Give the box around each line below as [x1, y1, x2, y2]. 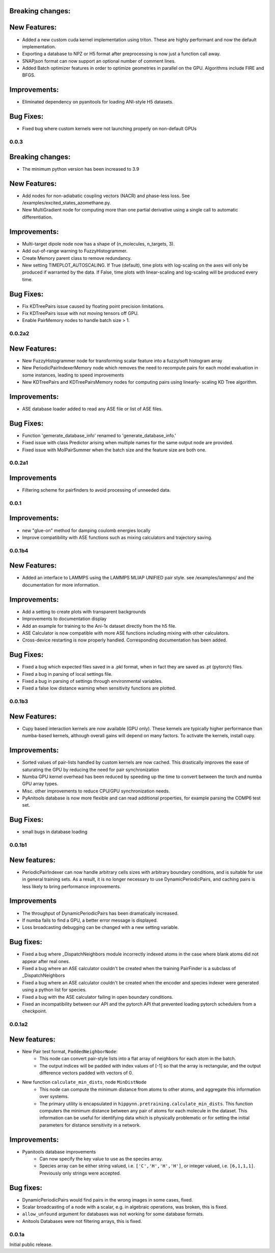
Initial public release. [9, 1241, 53, 1248]
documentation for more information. [22, 581, 100, 588]
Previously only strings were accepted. [39, 1170, 121, 1176]
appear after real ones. [22, 958, 70, 964]
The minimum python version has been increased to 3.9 [22, 166, 140, 172]
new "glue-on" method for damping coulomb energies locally [22, 527, 151, 534]
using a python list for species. [22, 987, 87, 993]
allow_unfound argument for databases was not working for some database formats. [22, 1211, 204, 1217]
